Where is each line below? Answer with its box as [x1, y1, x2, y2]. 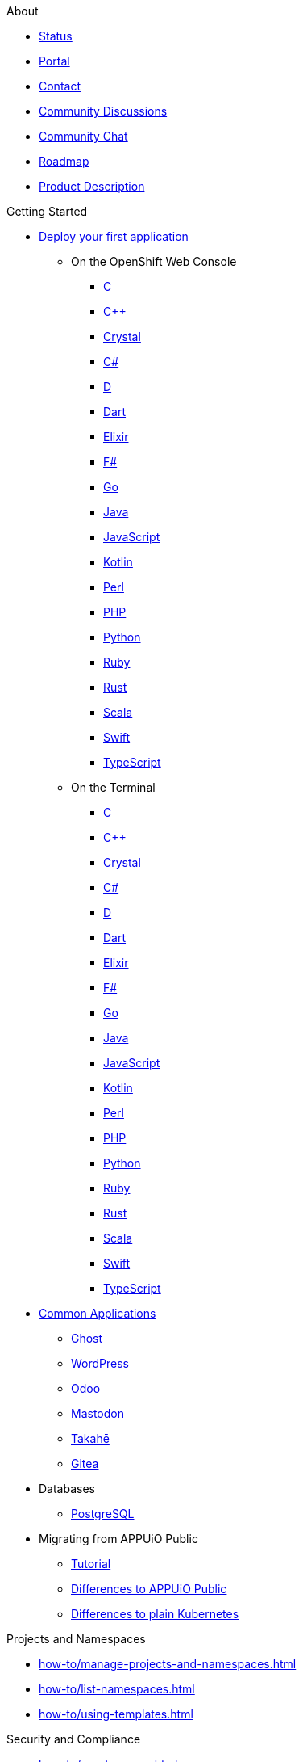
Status [39, 29, 73, 43]
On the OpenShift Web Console [71, 254, 237, 268]
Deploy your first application [39, 229, 189, 243]
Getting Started [6, 204, 88, 218]
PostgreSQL [71, 1507, 135, 1520]
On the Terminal [71, 780, 156, 794]
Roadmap [39, 154, 89, 168]
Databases [39, 1482, 95, 1495]
